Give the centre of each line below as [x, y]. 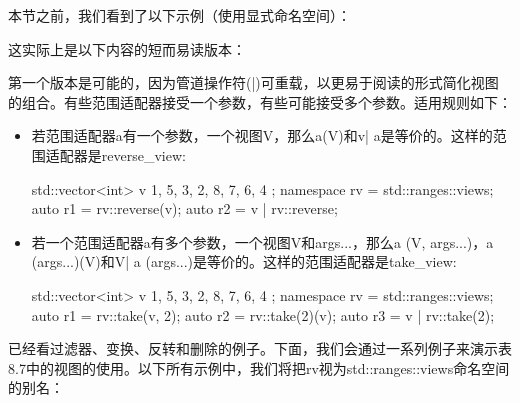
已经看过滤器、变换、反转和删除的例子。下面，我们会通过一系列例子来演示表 [260, 348]
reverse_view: [143, 154]
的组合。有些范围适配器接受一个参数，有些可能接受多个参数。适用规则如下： [260, 101]
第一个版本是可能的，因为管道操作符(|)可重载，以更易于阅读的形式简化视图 [253, 82]
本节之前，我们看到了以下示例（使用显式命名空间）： [179, 15]
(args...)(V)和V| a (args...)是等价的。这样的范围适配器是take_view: [244, 261]
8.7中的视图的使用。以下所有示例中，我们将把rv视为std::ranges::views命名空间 [259, 367]
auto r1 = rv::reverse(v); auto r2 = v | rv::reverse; [184, 208]
